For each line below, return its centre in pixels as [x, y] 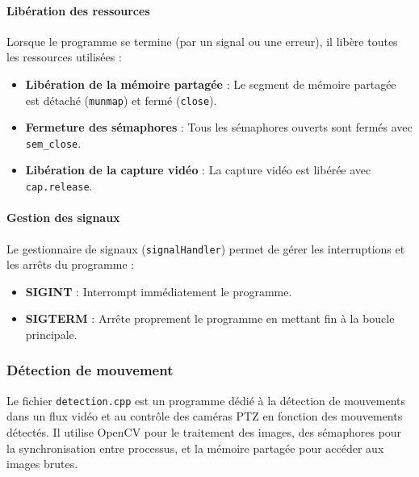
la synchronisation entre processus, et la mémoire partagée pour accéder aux [195, 448]
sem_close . [53, 142]
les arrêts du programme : [71, 264]
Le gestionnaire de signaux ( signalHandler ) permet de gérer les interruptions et [206, 248]
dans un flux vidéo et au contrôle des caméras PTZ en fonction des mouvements [205, 416]
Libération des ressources [78, 10]
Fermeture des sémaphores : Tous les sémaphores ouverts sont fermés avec [219, 127]
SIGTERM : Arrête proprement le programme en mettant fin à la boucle [210, 318]
